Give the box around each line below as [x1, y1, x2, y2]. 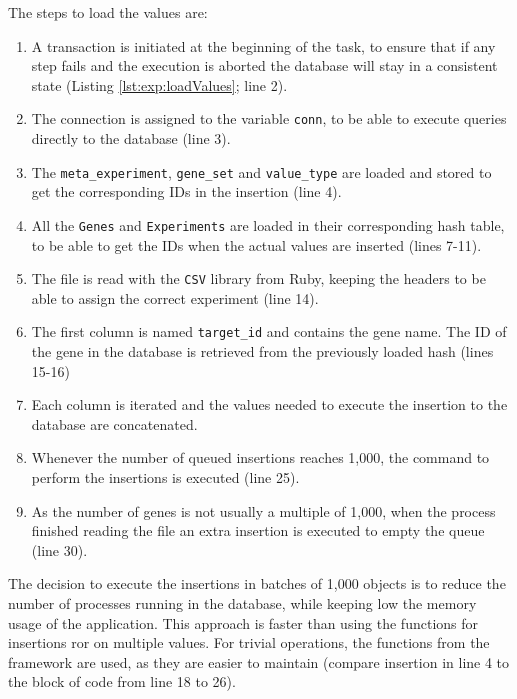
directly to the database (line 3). [31, 128, 231, 149]
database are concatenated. [31, 413, 198, 434]
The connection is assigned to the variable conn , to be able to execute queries [31, 108, 507, 129]
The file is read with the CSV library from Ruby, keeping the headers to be [31, 268, 486, 289]
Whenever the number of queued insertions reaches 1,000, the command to [31, 447, 490, 468]
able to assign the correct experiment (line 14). [31, 287, 319, 308]
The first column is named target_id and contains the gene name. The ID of [31, 321, 507, 342]
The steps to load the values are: [8, 2, 208, 22]
